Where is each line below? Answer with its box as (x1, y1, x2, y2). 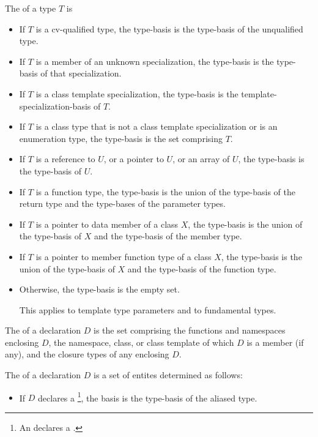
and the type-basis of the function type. (127, 262, 276, 275)
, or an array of (172, 152, 230, 165)
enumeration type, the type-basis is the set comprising (19, 132, 223, 144)
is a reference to (35, 152, 95, 165)
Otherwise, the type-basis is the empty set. (19, 283, 180, 296)
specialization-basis (19, 99, 91, 112)
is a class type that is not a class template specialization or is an (35, 120, 278, 133)
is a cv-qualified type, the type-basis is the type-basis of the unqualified (35, 22, 303, 35)
